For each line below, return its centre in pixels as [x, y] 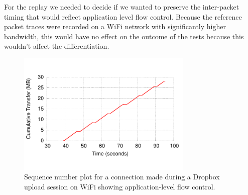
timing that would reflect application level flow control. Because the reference [123, 16]
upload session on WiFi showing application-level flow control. [120, 186]
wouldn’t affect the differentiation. [57, 46]
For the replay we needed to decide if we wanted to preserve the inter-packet [122, 7]
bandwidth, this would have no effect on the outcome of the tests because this [124, 36]
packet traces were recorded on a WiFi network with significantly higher [115, 26]
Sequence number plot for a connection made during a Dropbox [122, 177]
